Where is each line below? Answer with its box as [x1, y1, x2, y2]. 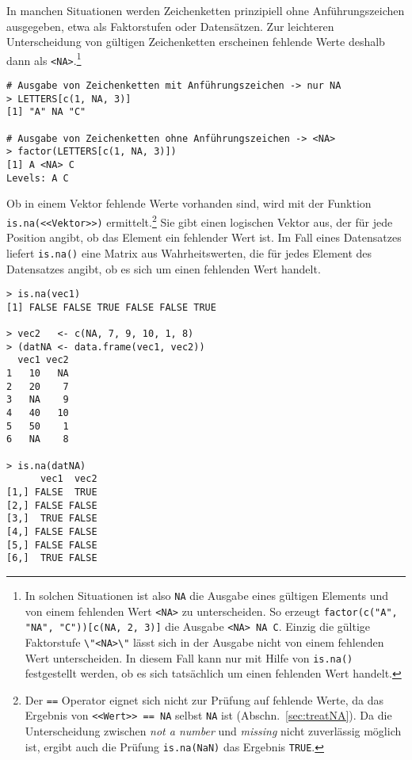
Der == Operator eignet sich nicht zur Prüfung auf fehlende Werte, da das [25, 691, 384, 708]
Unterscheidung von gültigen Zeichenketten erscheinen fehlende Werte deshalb [6, 33, 385, 50]
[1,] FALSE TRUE [6, 486, 97, 498]
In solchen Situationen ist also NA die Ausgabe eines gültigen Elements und [25, 586, 389, 603]
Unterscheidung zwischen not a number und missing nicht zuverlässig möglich [25, 723, 402, 739]
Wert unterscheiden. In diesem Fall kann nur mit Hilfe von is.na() [25, 649, 353, 666]
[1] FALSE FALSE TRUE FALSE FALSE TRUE [6, 301, 216, 313]
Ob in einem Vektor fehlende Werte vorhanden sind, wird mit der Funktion [6, 195, 372, 212]
